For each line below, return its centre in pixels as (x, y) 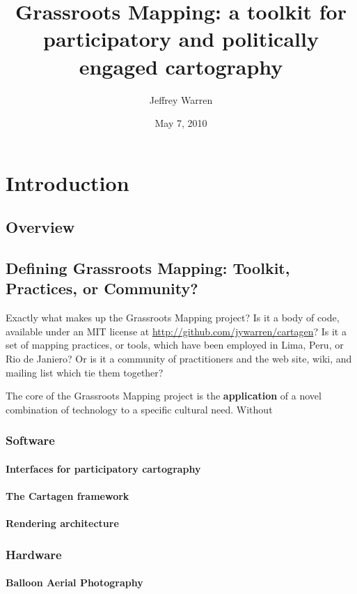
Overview (40, 227)
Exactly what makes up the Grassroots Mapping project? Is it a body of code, (173, 318)
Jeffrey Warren (181, 99)
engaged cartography (181, 66)
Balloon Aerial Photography (74, 582)
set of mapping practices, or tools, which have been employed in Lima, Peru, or (175, 345)
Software (30, 440)
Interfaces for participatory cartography (103, 468)
